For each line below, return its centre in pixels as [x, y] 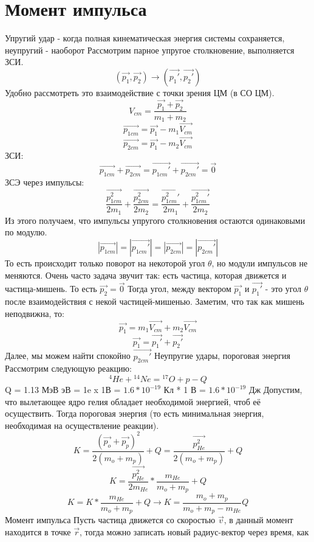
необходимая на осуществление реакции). [82, 425]
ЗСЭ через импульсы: [45, 182]
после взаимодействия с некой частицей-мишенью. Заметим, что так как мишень [155, 301]
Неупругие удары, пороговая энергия [222, 356]
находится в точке [38, 531]
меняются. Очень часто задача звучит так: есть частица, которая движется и [146, 275]
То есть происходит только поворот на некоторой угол [105, 263]
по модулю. [26, 232]
